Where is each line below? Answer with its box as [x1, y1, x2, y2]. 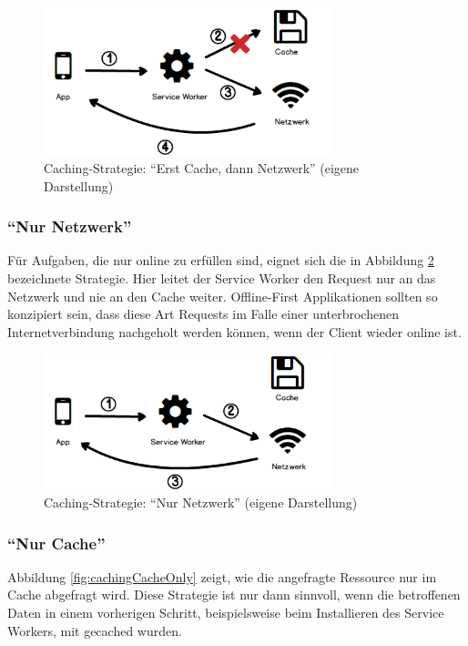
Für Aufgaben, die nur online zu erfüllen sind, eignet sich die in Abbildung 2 [7, 251, 434, 270]
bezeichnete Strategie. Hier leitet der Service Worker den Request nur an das [7, 268, 436, 287]
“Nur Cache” [7, 531, 106, 554]
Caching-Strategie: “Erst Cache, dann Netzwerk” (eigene [44, 158, 360, 177]
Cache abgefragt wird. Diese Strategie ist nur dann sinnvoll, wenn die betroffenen [7, 585, 461, 604]
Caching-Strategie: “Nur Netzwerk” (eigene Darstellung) [44, 492, 358, 511]
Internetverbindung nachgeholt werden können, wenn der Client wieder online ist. [7, 322, 462, 341]
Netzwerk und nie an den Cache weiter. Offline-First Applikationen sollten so [7, 286, 438, 305]
